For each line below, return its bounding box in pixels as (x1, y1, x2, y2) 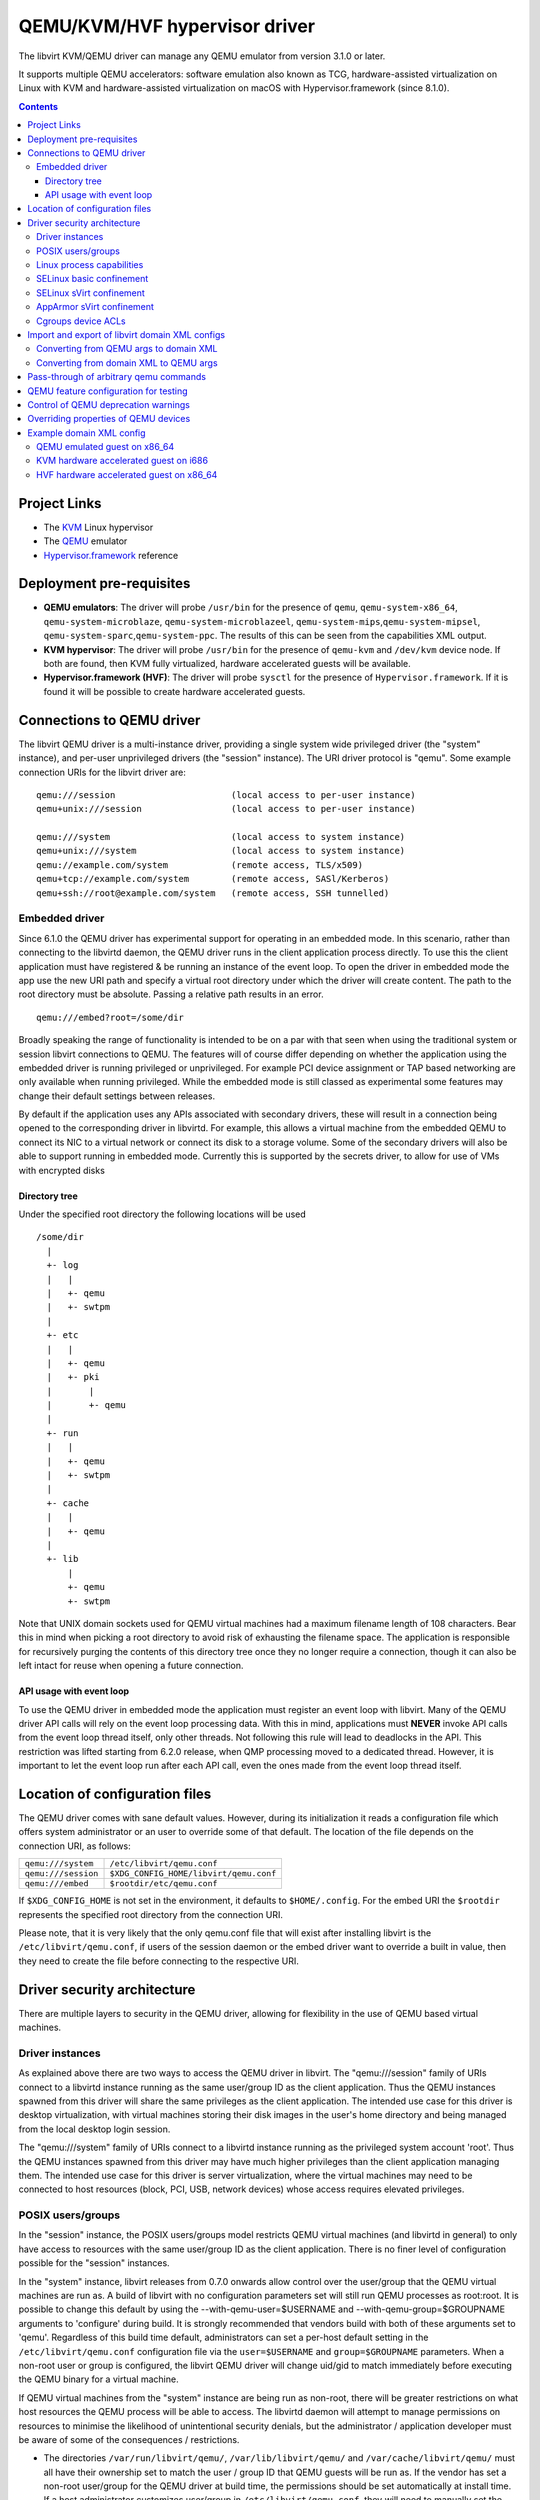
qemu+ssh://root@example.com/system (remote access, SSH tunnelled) (36, 887, 390, 899)
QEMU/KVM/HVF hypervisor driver (18, 15, 315, 37)
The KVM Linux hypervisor (43, 521, 154, 533)
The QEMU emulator (43, 535, 128, 547)
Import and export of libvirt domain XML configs (27, 328, 225, 340)
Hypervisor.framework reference (43, 549, 179, 561)
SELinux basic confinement (36, 273, 149, 285)
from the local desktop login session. (18, 2123, 171, 2135)
